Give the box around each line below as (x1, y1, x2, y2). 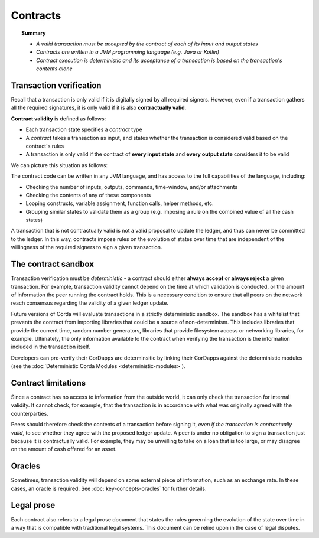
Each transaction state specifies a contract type (25, 126, 143, 133)
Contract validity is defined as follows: (11, 115, 106, 122)
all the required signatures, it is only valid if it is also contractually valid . (11, 104, 187, 112)
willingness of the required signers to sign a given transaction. (11, 244, 162, 251)
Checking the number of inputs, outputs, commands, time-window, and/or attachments (25, 183, 238, 190)
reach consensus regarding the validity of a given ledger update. (11, 299, 168, 307)
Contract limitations (11, 378, 86, 388)
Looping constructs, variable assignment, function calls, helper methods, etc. (25, 200, 214, 207)
